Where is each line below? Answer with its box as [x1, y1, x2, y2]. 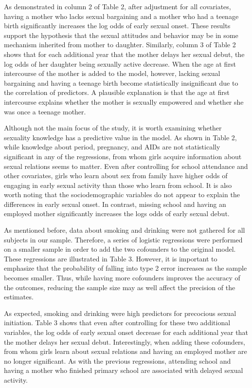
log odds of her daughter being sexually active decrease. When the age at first [4, 58, 236, 69]
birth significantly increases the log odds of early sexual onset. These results [4, 20, 231, 31]
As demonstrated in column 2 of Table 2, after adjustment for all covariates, [4, 1, 231, 11]
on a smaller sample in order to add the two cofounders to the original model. [4, 244, 236, 254]
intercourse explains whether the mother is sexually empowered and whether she [4, 96, 244, 107]
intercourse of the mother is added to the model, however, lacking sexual [4, 68, 220, 78]
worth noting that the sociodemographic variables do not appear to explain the [4, 189, 240, 200]
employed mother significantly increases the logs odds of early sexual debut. [4, 208, 230, 219]
